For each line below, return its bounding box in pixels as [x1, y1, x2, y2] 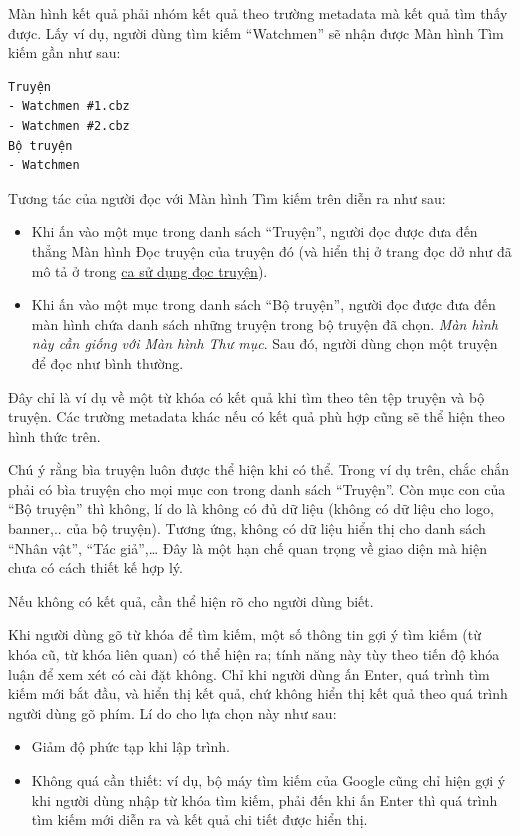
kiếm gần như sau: [8, 42, 121, 63]
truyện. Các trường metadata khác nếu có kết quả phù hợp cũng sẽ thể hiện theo [8, 406, 505, 427]
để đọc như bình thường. [31, 352, 184, 373]
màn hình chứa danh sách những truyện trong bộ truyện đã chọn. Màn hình [31, 313, 498, 334]
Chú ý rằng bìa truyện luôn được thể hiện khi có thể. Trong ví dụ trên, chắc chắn [8, 459, 510, 480]
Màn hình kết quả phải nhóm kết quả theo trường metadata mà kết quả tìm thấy [8, 3, 508, 23]
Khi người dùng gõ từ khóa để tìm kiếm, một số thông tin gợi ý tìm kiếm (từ [8, 624, 481, 645]
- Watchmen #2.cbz [8, 118, 130, 133]
